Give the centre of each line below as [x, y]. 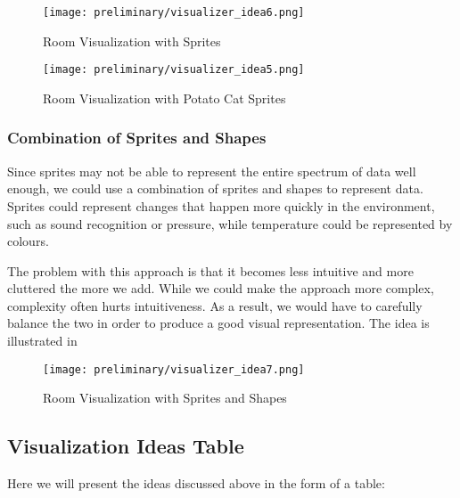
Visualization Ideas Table [126, 446]
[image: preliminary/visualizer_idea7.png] [174, 369]
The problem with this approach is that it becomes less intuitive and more [210, 270]
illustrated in [42, 341]
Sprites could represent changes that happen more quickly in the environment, [221, 205]
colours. [28, 241]
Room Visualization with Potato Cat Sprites [164, 98]
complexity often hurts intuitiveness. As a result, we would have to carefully [215, 305]
